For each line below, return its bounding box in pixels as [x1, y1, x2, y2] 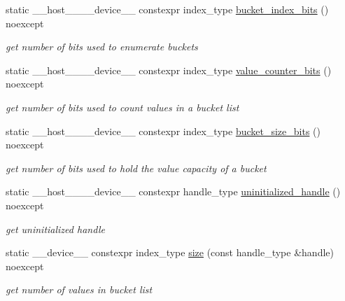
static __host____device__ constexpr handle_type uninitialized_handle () [6, 184, 341, 199]
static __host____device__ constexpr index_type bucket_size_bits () [6, 123, 321, 138]
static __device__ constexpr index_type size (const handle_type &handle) [6, 245, 334, 260]
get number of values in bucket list [6, 282, 153, 297]
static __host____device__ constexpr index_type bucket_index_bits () [6, 2, 329, 16]
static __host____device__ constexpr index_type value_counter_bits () [6, 62, 332, 77]
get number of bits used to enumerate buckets [6, 39, 198, 54]
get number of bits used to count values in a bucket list [6, 99, 239, 114]
